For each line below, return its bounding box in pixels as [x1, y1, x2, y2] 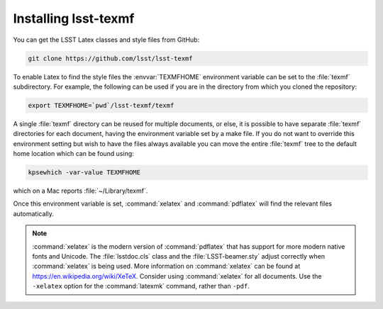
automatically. [13, 209, 55, 218]
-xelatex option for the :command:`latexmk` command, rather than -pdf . [32, 282, 250, 291]
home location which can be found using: [13, 150, 134, 158]
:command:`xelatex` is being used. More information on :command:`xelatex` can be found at [32, 262, 301, 271]
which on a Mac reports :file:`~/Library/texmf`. [13, 186, 148, 195]
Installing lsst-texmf [13, 11, 135, 26]
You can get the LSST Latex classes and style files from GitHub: [13, 35, 200, 44]
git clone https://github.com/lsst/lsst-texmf [28, 54, 193, 62]
